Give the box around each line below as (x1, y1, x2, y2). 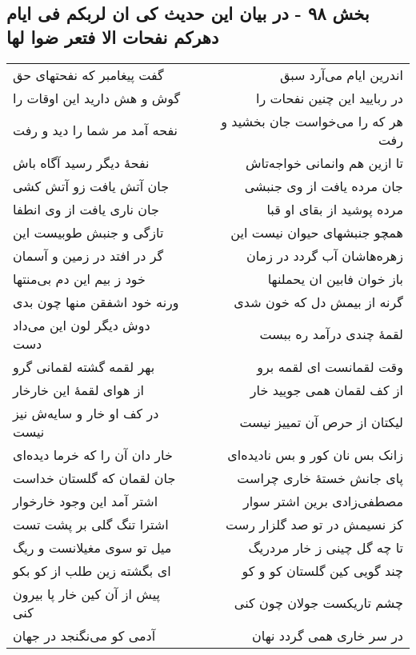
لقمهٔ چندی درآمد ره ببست (259, 325, 403, 344)
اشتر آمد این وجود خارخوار (13, 491, 158, 510)
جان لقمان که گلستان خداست (13, 468, 176, 487)
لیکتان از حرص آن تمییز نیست (239, 413, 403, 432)
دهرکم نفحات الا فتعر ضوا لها (6, 24, 219, 49)
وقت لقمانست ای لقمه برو (257, 357, 403, 376)
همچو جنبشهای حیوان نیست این (230, 222, 403, 242)
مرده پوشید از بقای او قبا (266, 199, 403, 218)
